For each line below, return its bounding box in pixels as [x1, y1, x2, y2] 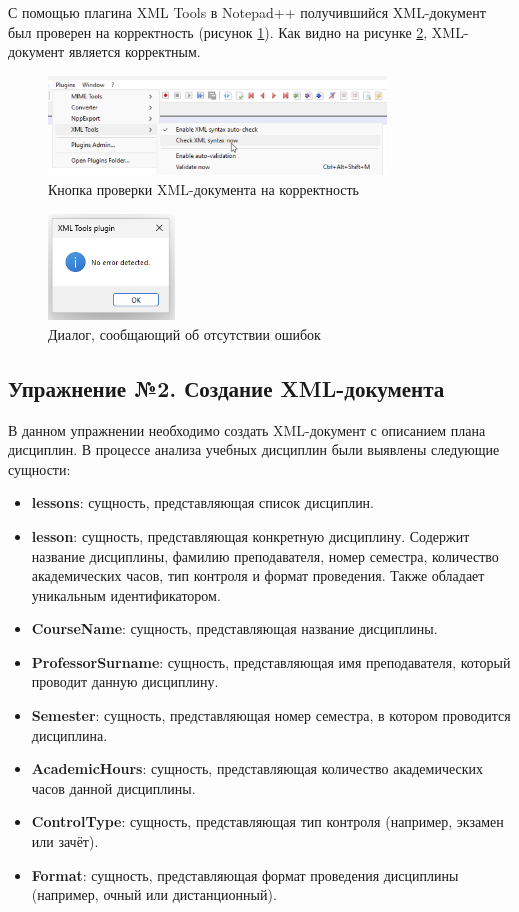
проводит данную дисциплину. [31, 671, 219, 692]
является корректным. [68, 41, 201, 62]
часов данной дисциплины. [31, 777, 196, 798]
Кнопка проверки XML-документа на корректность [48, 179, 359, 200]
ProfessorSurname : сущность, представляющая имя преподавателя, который [31, 651, 511, 672]
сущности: [8, 458, 71, 479]
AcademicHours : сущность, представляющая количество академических [31, 758, 484, 779]
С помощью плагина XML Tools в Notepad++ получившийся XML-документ [8, 2, 486, 22]
